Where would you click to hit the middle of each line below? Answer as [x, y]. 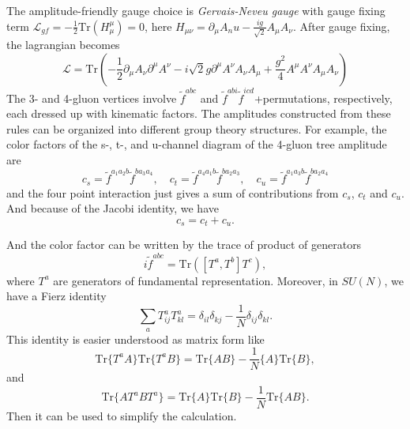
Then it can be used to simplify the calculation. [122, 416]
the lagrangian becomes [63, 45]
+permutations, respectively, [323, 98]
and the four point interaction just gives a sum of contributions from [173, 192]
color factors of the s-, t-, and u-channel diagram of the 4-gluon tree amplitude [197, 144]
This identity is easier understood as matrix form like [135, 339]
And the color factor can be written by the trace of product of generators [184, 245]
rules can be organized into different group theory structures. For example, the [197, 128]
